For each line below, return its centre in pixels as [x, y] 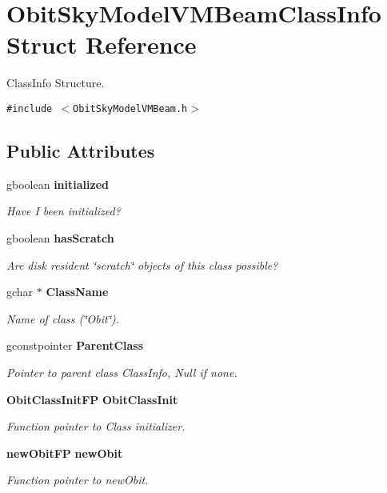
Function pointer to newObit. [78, 480]
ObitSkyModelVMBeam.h [130, 108]
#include [30, 108]
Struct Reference [102, 44]
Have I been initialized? [64, 211]
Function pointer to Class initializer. [96, 426]
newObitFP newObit [65, 453]
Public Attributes [81, 150]
